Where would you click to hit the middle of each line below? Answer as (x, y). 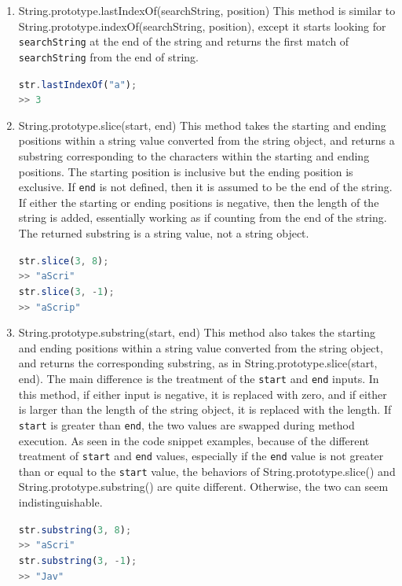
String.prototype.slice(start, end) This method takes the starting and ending (202, 125)
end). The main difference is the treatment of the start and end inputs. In (199, 379)
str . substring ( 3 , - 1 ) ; (78, 560)
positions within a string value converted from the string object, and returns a (206, 140)
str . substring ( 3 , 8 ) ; (75, 530)
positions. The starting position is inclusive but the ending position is (186, 171)
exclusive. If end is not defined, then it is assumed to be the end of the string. (205, 187)
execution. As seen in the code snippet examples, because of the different (194, 440)
